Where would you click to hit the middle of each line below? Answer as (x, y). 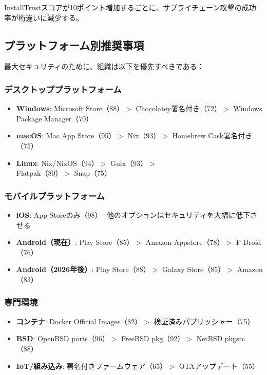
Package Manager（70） (55, 118)
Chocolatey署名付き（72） (179, 108)
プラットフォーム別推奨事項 (74, 45)
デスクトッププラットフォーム (63, 89)
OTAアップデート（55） (219, 366)
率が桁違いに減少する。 (44, 17)
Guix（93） (129, 163)
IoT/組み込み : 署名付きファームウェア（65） (92, 366)
